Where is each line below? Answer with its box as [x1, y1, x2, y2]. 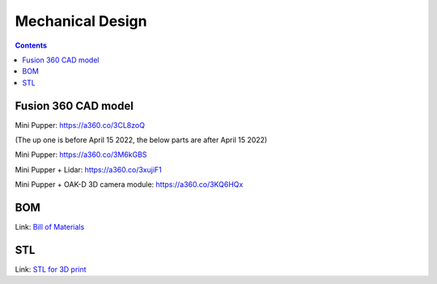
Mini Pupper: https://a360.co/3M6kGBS [15, 150, 147, 159]
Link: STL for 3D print [15, 265, 87, 274]
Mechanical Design [15, 12, 147, 30]
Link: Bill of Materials [15, 223, 85, 232]
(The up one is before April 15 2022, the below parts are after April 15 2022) [15, 135, 268, 145]
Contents [15, 40, 48, 50]
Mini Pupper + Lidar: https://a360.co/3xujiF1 [15, 164, 162, 174]
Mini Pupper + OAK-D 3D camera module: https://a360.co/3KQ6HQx [15, 180, 244, 189]
